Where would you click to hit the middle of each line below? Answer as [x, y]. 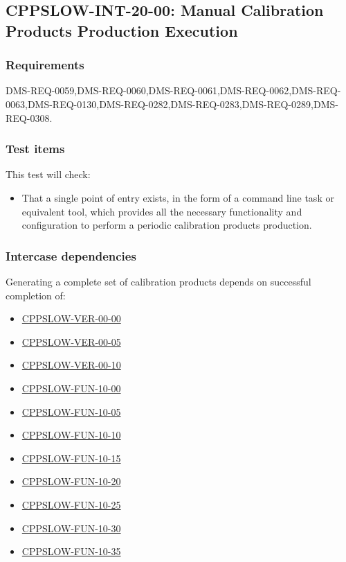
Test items [35, 149]
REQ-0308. [29, 117]
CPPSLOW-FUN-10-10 [71, 435]
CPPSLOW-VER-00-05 [71, 341]
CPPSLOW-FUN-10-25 [71, 504]
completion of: [36, 295]
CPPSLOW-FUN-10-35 [71, 551]
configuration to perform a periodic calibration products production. [167, 225]
